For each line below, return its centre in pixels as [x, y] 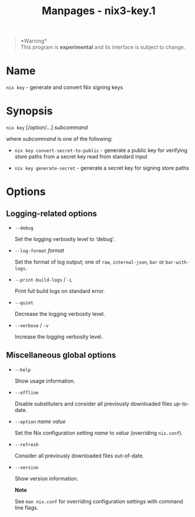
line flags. [26, 508]
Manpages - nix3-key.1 [99, 11]
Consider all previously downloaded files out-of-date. [79, 456]
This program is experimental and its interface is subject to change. [103, 47]
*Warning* [33, 41]
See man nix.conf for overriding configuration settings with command [99, 501]
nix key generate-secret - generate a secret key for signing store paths [102, 168]
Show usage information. [45, 381]
